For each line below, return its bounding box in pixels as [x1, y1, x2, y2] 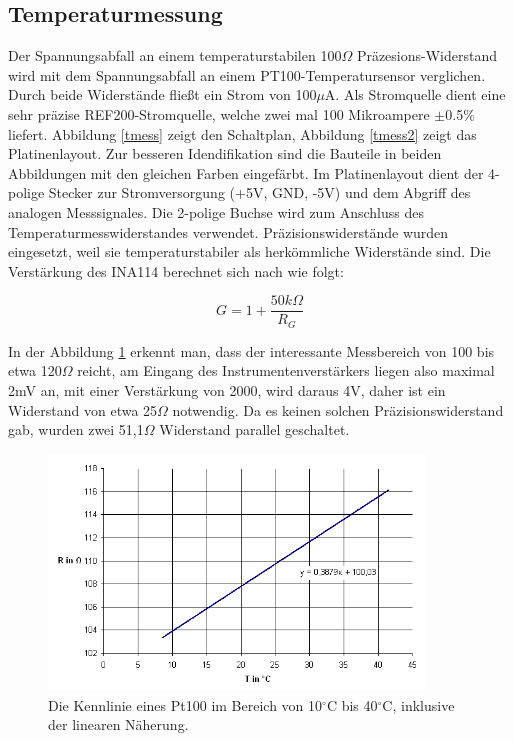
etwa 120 [8, 360, 62, 381]
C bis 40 [326, 694, 378, 715]
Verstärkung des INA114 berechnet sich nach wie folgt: [8, 260, 344, 281]
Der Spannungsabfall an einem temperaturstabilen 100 [8, 45, 342, 66]
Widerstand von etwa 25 [8, 399, 158, 420]
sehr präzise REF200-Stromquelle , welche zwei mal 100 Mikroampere [8, 103, 430, 124]
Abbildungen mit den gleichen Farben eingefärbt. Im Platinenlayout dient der [8, 162, 484, 183]
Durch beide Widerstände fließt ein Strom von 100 [8, 84, 317, 105]
